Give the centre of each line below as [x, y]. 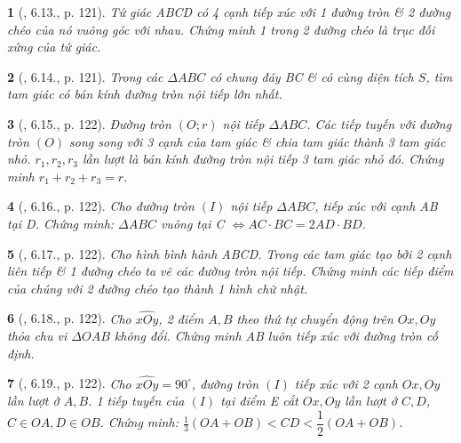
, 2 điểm [181, 318]
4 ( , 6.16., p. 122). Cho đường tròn [101, 206]
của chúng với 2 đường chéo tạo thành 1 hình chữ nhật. [158, 288]
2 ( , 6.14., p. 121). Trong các [85, 76]
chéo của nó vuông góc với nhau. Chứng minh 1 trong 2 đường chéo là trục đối [221, 29]
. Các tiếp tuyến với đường [379, 123]
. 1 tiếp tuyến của [136, 401]
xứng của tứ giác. [54, 47]
